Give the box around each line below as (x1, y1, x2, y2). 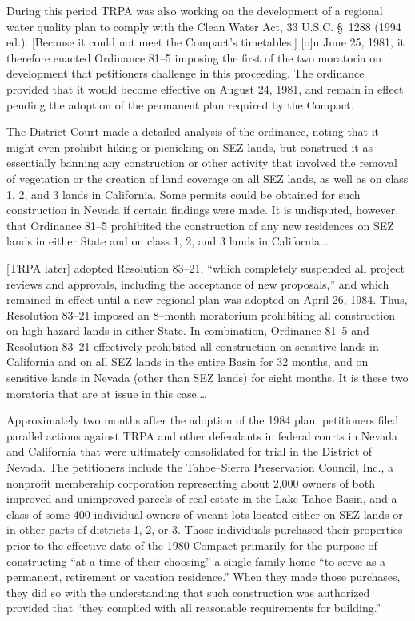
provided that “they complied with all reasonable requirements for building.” (6, 599, 381, 616)
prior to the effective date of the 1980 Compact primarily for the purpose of (6, 537, 377, 553)
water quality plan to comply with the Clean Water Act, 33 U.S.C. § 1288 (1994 (6, 18, 401, 34)
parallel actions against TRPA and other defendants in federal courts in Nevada (6, 427, 397, 444)
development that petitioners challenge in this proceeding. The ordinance (6, 65, 365, 82)
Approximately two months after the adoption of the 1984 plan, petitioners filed (6, 412, 399, 428)
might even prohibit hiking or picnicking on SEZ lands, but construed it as (6, 138, 373, 155)
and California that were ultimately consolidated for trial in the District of (6, 443, 373, 460)
